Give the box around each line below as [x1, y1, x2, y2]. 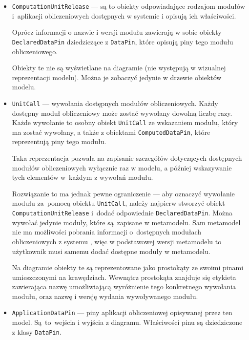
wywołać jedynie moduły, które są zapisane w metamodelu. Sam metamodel [12, 217, 241, 227]
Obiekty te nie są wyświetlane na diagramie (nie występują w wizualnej [12, 63, 226, 73]
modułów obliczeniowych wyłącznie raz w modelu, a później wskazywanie [12, 162, 232, 172]
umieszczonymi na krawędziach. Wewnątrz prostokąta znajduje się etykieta [12, 272, 236, 282]
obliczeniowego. [12, 46, 58, 56]
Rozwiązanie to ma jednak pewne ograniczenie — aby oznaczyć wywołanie [12, 188, 235, 198]
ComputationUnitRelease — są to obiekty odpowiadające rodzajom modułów [12, 1, 245, 11]
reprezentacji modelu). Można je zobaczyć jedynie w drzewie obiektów [12, 72, 222, 82]
